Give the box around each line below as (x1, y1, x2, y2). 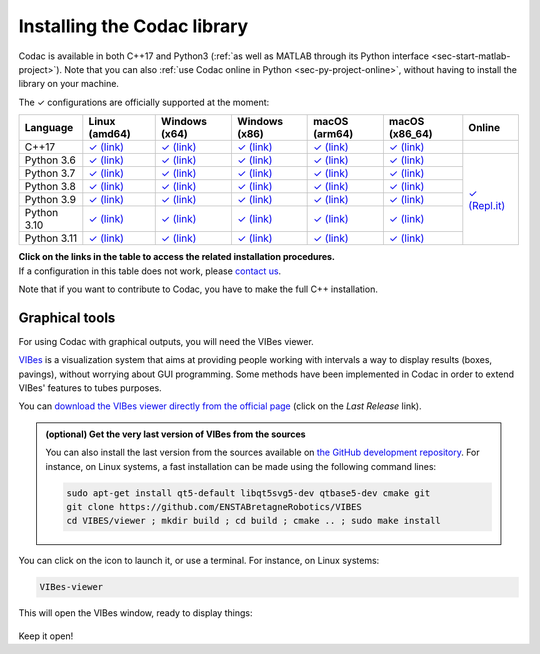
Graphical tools (18, 309, 116, 326)
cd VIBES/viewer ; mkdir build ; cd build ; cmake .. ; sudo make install (66, 515, 442, 527)
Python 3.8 (24, 180, 77, 194)
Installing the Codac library (18, 15, 249, 37)
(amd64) (88, 127, 132, 141)
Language (24, 121, 74, 135)
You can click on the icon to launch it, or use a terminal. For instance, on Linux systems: (18, 555, 380, 567)
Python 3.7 (24, 166, 76, 180)
